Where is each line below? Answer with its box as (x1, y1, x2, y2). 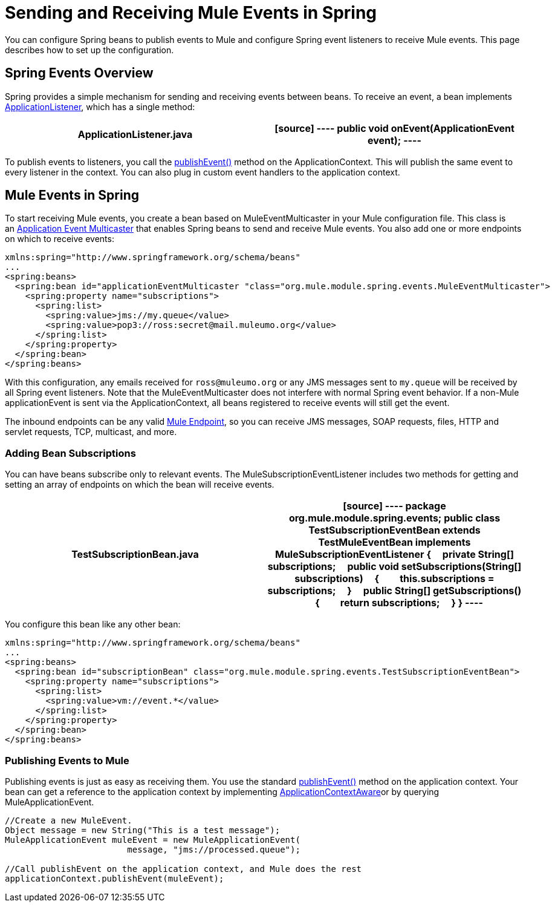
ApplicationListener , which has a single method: (5, 101, 195, 112)
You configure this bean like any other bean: (5, 619, 181, 630)
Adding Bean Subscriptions (5, 447, 136, 459)
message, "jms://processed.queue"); (127, 844, 300, 854)
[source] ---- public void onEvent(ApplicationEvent (274, 122, 514, 134)
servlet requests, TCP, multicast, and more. (5, 427, 177, 437)
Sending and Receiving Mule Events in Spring (5, 2, 377, 23)
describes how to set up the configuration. (5, 44, 174, 55)
